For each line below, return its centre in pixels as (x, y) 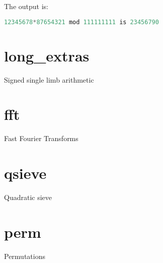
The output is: (26, 6)
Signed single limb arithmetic (49, 79)
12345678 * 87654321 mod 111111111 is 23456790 (81, 22)
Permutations (25, 256)
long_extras (47, 55)
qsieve (25, 173)
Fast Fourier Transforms (41, 138)
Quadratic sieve (28, 197)
